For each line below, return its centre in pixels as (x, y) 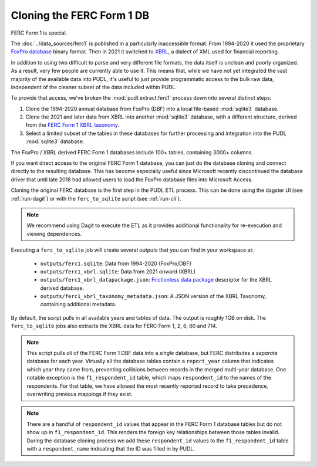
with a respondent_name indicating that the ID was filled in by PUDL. (111, 448)
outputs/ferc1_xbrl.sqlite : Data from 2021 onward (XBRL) (118, 271)
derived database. (62, 288)
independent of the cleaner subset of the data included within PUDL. (94, 87)
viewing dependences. (54, 233)
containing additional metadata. (78, 304)
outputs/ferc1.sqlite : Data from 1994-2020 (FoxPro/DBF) (116, 263)
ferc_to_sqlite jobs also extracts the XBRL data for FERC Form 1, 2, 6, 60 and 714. (114, 326)
